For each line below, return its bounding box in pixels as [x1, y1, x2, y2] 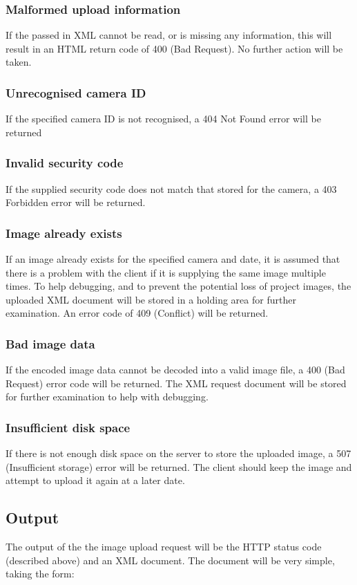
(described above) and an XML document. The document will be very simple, [6, 552, 335, 567]
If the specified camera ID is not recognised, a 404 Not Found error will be [6, 111, 321, 126]
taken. [6, 55, 32, 69]
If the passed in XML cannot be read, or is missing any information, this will [6, 28, 332, 42]
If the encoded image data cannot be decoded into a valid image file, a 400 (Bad [6, 362, 345, 377]
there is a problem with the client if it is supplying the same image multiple [6, 265, 326, 279]
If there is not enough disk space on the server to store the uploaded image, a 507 [6, 446, 351, 461]
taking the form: [6, 566, 75, 581]
